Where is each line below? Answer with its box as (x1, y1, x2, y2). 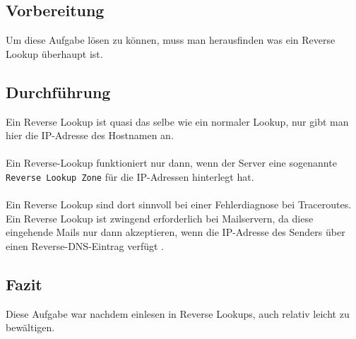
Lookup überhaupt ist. (6, 46, 103, 61)
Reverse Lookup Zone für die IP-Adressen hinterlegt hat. (6, 169, 254, 184)
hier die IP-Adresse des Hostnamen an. (6, 128, 174, 143)
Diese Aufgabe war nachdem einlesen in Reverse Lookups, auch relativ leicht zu (6, 306, 350, 321)
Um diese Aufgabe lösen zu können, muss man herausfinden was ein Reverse (6, 32, 336, 47)
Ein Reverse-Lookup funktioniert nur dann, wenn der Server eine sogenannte (6, 155, 337, 170)
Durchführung (6, 81, 111, 102)
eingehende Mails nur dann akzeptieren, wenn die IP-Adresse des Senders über (6, 225, 345, 239)
